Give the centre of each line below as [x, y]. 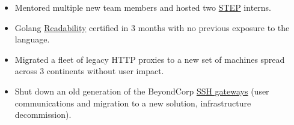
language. [32, 39]
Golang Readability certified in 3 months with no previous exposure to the [152, 27]
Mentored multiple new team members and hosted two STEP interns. [143, 7]
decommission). [43, 115]
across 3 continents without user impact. [89, 71]
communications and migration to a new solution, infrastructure [133, 103]
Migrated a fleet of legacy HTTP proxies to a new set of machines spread [150, 59]
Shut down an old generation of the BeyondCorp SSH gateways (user [142, 91]
